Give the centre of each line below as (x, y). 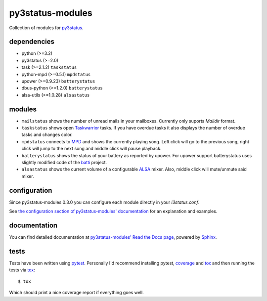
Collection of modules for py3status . (46, 28)
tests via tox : (22, 270)
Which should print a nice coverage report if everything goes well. (76, 293)
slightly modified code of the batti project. (64, 163)
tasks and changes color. (47, 135)
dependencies (32, 42)
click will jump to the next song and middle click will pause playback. (91, 149)
